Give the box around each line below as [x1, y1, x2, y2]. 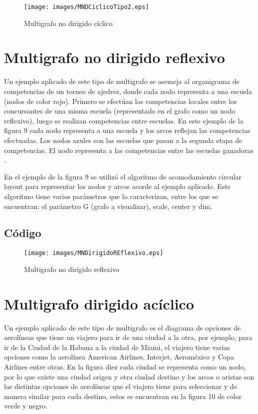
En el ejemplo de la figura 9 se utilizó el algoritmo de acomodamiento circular [4, 171, 242, 181]
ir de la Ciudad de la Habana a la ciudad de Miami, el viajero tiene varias [4, 341, 230, 352]
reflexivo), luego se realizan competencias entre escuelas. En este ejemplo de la [4, 115, 244, 125]
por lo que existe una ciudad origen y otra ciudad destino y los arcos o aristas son [4, 371, 255, 381]
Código [4, 225, 41, 240]
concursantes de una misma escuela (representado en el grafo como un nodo [4, 105, 236, 116]
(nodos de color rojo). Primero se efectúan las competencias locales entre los [4, 95, 237, 106]
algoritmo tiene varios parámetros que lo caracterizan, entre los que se [4, 190, 219, 201]
